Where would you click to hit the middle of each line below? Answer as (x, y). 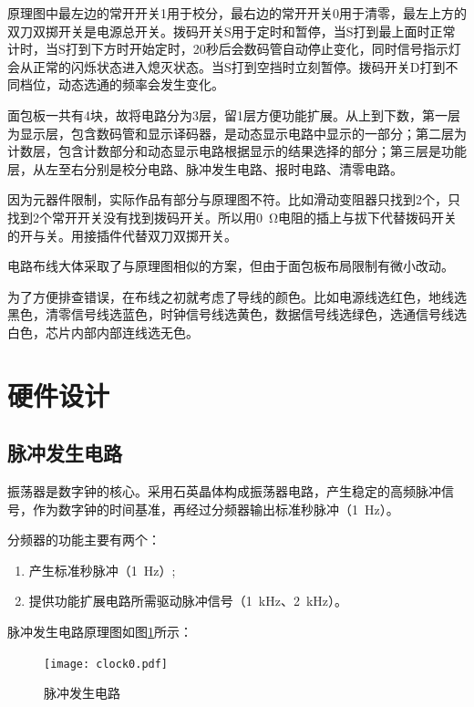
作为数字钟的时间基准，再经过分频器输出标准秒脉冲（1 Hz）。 (216, 509)
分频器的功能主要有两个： (84, 540)
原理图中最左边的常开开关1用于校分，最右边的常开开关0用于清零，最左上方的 (237, 13)
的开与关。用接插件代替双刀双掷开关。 (122, 235)
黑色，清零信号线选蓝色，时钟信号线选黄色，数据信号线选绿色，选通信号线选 (237, 314)
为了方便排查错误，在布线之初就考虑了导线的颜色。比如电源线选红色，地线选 (237, 296)
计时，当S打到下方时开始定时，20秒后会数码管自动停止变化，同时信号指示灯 (234, 49)
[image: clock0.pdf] (106, 664)
